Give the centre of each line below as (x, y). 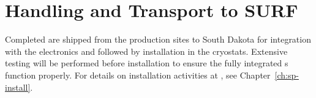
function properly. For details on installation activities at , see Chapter (138, 75)
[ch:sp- (287, 75)
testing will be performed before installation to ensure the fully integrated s (147, 63)
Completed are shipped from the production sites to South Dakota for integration (158, 39)
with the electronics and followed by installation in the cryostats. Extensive (146, 51)
